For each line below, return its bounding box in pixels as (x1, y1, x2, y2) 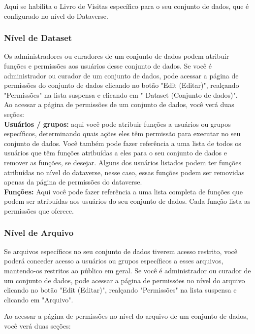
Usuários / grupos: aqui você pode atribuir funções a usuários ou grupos (4, 118, 231, 129)
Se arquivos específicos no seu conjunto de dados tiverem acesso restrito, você (4, 246, 237, 256)
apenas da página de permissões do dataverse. (4, 177, 142, 187)
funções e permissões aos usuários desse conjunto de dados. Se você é (4, 61, 212, 71)
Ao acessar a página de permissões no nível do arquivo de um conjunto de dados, (4, 311, 248, 321)
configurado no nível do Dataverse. (4, 10, 108, 21)
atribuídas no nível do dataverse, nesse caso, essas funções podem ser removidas (4, 167, 245, 177)
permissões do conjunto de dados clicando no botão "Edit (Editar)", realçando (4, 80, 239, 90)
